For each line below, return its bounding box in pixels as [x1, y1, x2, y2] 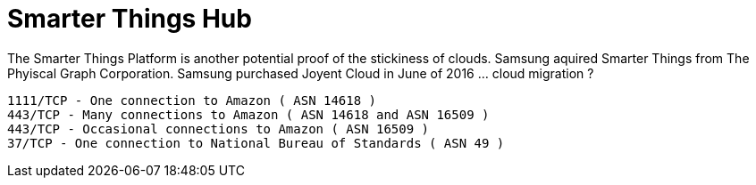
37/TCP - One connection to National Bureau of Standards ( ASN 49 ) [7, 135, 505, 150]
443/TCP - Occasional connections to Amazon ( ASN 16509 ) [7, 121, 430, 136]
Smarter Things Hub [7, 4, 252, 34]
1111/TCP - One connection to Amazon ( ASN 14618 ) [7, 92, 377, 108]
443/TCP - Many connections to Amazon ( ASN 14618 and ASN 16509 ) [7, 107, 490, 122]
